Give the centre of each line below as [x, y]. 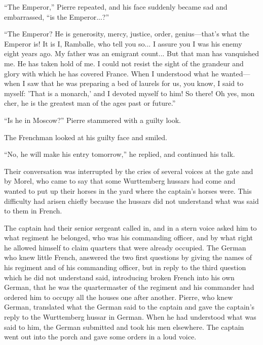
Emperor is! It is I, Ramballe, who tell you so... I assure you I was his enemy [123, 43]
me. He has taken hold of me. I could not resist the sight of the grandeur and [124, 63]
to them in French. [33, 211]
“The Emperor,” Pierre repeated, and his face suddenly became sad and [116, 7]
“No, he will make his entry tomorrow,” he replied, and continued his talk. [120, 154]
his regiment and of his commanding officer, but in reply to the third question [125, 267]
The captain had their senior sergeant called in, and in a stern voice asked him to [130, 227]
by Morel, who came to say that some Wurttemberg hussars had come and [120, 181]
